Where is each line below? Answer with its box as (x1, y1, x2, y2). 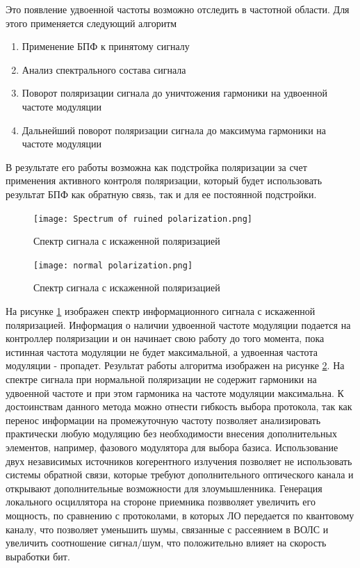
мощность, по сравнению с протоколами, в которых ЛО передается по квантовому (6, 508, 354, 522)
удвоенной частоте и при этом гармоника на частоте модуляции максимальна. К (6, 385, 344, 400)
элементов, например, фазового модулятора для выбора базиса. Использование (6, 439, 338, 454)
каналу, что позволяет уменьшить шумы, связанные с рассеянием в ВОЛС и (6, 521, 329, 536)
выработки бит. (6, 549, 70, 563)
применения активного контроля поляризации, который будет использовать (6, 173, 322, 188)
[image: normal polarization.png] (33, 260, 193, 270)
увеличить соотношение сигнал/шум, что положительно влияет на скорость (6, 535, 327, 550)
